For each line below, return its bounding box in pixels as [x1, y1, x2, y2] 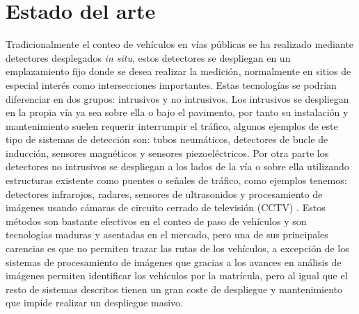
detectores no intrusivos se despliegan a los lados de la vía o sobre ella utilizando [6, 159, 349, 174]
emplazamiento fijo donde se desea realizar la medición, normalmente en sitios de [6, 64, 351, 78]
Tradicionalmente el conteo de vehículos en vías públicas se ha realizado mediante [6, 37, 354, 51]
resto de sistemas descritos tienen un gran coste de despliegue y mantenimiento [6, 281, 343, 296]
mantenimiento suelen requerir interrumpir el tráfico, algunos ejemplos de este [6, 118, 338, 133]
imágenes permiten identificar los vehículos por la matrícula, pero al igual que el [6, 268, 348, 283]
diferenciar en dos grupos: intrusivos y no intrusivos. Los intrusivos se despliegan [6, 91, 349, 106]
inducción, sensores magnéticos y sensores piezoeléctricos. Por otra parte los [6, 145, 329, 160]
